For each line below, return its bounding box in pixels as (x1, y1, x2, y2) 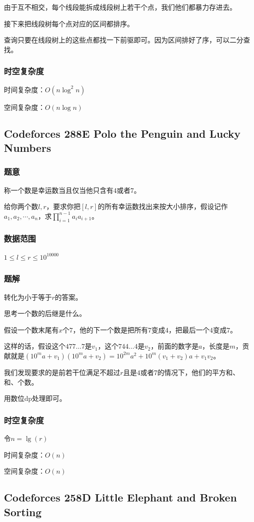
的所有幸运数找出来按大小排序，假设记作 (98, 201, 228, 211)
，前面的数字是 (150, 341, 199, 351)
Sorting (4, 504, 42, 519)
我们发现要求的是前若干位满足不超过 (4, 367, 120, 377)
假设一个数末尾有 (4, 324, 59, 334)
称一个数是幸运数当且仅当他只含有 (4, 185, 113, 195)
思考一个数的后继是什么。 (4, 308, 86, 318)
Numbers (4, 140, 51, 155)
